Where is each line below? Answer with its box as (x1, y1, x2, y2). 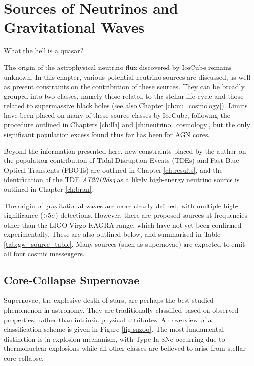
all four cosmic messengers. (4, 248, 85, 258)
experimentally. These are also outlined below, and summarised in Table (4, 229, 221, 239)
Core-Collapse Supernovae (4, 272, 139, 287)
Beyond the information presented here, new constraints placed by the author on (4, 145, 246, 156)
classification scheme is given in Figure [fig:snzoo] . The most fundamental (4, 324, 224, 334)
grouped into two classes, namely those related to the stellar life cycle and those (4, 91, 244, 101)
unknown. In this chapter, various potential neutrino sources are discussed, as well (4, 71, 251, 82)
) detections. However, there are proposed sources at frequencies (55, 210, 248, 220)
